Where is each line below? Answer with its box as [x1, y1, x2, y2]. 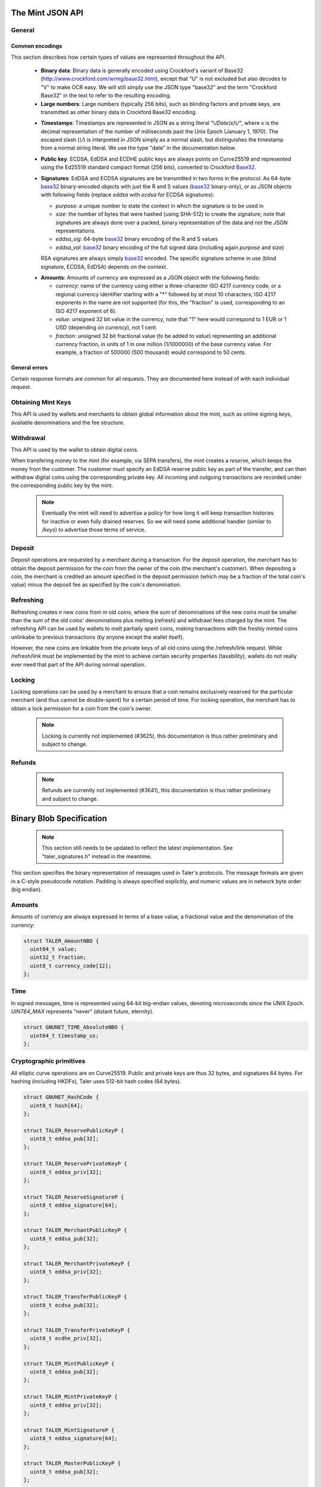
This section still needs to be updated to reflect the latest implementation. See [42, 845, 233, 852]
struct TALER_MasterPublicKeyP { [23, 1460, 121, 1467]
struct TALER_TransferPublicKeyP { [23, 1294, 127, 1300]
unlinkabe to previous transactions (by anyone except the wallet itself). [11, 633, 184, 641]
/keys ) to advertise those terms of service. [42, 526, 146, 534]
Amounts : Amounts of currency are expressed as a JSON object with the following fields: [40, 274, 260, 281]
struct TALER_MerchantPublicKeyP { [23, 1227, 127, 1234]
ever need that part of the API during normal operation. [11, 661, 146, 668]
